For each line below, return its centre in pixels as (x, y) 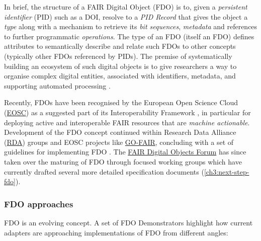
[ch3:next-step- (227, 171)
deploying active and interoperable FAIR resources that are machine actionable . (127, 122)
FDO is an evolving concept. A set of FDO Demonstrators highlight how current (128, 222)
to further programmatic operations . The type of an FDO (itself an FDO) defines (129, 36)
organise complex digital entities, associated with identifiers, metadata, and (120, 76)
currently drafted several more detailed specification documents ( (104, 171)
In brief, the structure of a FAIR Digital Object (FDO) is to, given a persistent (126, 7)
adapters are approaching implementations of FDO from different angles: (116, 232)
